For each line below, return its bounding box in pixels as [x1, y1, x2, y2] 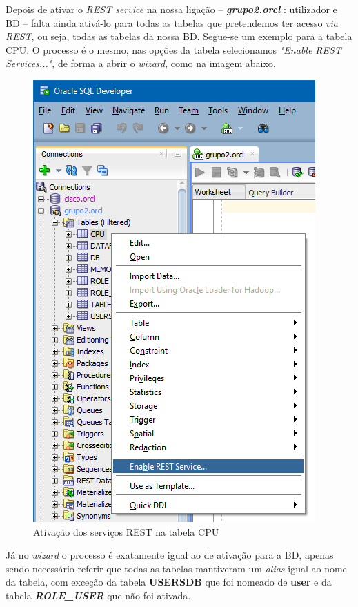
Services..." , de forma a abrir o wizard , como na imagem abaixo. [6, 56, 276, 70]
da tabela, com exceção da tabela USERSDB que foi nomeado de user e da [6, 575, 332, 589]
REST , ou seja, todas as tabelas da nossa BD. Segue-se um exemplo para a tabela [6, 29, 352, 44]
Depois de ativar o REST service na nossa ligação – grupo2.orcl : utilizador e [6, 2, 337, 16]
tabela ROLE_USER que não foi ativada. [6, 588, 191, 602]
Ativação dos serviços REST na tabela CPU [33, 524, 219, 539]
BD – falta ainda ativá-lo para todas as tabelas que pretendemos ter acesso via [6, 15, 338, 30]
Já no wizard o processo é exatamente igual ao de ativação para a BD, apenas [6, 548, 334, 562]
